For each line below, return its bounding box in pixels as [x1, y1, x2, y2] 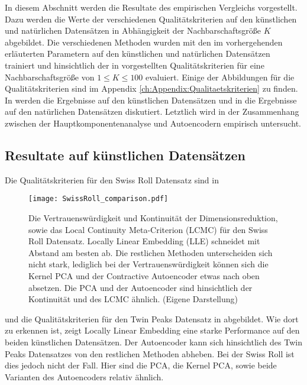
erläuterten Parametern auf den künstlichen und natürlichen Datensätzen [5, 47, 270, 60]
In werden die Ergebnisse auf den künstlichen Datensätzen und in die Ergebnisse [5, 93, 297, 106]
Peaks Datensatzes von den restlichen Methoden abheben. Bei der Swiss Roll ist [5, 347, 295, 360]
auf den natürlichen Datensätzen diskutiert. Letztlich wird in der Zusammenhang [5, 105, 299, 118]
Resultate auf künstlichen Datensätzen [5, 145, 245, 164]
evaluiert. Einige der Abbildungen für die [146, 70, 295, 83]
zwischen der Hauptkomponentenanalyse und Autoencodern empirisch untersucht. [5, 117, 301, 129]
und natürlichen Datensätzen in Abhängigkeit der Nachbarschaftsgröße [5, 24, 261, 37]
